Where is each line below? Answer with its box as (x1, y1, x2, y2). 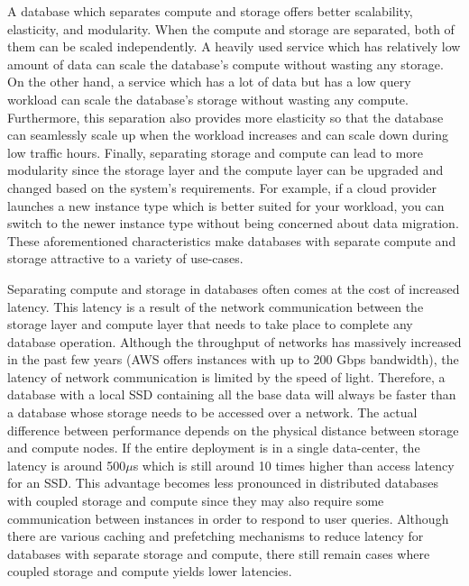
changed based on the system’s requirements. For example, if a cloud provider (7, 178, 437, 197)
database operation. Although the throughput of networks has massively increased (7, 332, 462, 351)
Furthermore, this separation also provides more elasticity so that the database (7, 107, 444, 126)
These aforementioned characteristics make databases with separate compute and (7, 231, 456, 250)
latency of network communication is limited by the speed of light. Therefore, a (7, 367, 446, 386)
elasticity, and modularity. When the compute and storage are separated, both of (7, 19, 455, 38)
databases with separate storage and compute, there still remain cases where (7, 544, 430, 563)
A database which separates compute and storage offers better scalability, (7, 2, 413, 20)
